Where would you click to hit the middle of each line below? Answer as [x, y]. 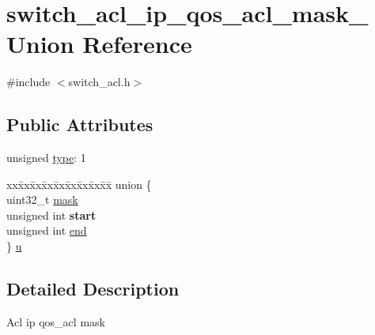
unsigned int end [47, 230]
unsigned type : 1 [46, 158]
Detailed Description [93, 289]
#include [28, 82]
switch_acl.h [99, 82]
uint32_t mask [42, 199]
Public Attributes [80, 124]
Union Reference [99, 44]
